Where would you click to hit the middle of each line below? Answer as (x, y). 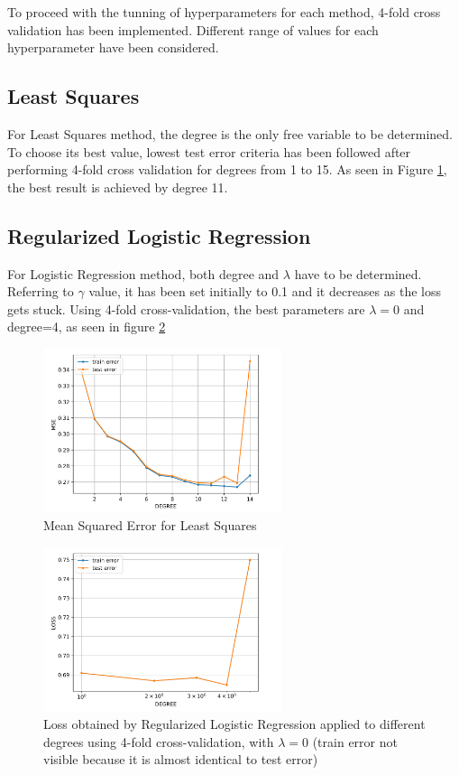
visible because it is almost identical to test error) (181, 759)
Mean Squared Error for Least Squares (150, 525)
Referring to (41, 291)
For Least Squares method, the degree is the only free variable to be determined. (230, 133)
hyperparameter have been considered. (113, 47)
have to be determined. (358, 273)
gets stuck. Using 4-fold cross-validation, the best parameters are (186, 308)
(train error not (355, 741)
